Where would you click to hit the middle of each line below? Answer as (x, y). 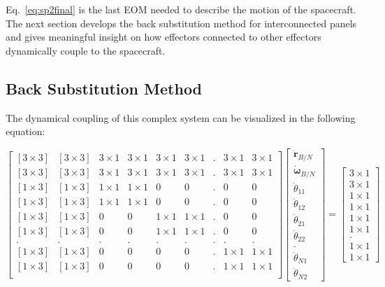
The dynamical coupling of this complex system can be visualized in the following (181, 117)
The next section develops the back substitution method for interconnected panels (181, 23)
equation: (26, 131)
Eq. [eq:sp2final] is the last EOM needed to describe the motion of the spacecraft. (181, 9)
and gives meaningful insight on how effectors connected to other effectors (164, 37)
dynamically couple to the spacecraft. (86, 50)
